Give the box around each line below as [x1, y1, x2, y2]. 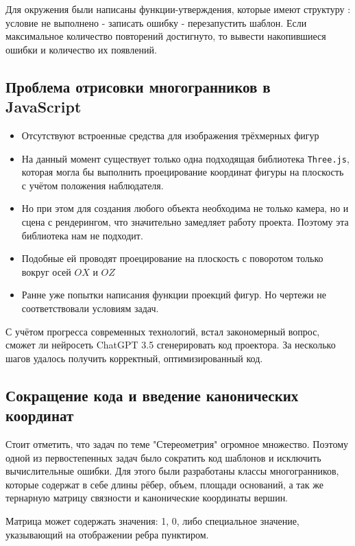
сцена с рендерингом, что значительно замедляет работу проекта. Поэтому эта [21, 215, 349, 228]
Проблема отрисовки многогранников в [5, 75, 271, 97]
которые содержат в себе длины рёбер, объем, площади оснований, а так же [5, 477, 324, 491]
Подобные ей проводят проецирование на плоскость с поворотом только [21, 251, 323, 265]
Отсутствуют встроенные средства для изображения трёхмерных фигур [21, 128, 319, 142]
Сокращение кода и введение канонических [5, 384, 299, 405]
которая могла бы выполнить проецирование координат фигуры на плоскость [21, 165, 344, 179]
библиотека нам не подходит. [21, 228, 143, 242]
